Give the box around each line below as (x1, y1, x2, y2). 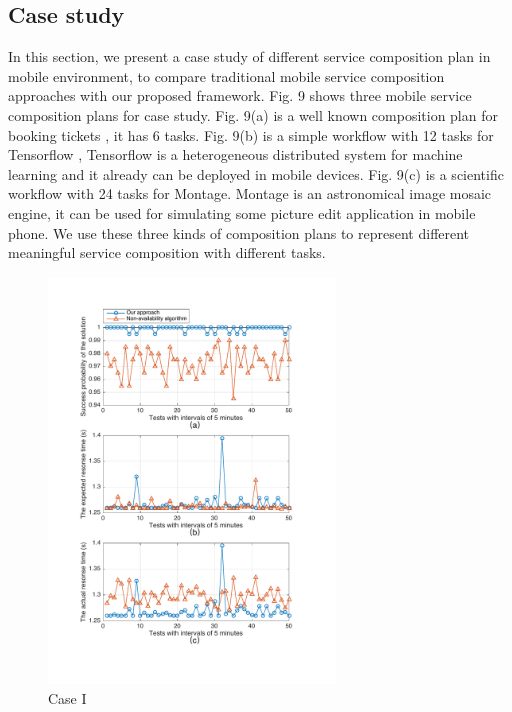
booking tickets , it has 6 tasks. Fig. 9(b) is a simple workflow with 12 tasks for (8, 124, 494, 145)
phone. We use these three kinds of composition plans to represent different (8, 222, 470, 243)
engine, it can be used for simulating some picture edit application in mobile (8, 202, 476, 223)
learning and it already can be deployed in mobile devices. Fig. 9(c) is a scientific (8, 163, 504, 184)
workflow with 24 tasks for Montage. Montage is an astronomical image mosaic (8, 183, 492, 204)
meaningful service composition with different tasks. (8, 242, 326, 263)
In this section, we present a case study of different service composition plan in (8, 46, 491, 67)
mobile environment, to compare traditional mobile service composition (8, 65, 445, 86)
